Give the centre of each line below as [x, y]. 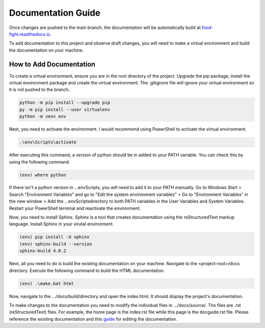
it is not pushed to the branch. [40, 90]
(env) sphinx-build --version [56, 244]
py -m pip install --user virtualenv [65, 109]
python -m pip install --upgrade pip [65, 103]
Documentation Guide [55, 13]
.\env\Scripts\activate [48, 142]
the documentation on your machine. [46, 50]
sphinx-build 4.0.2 [43, 251]
